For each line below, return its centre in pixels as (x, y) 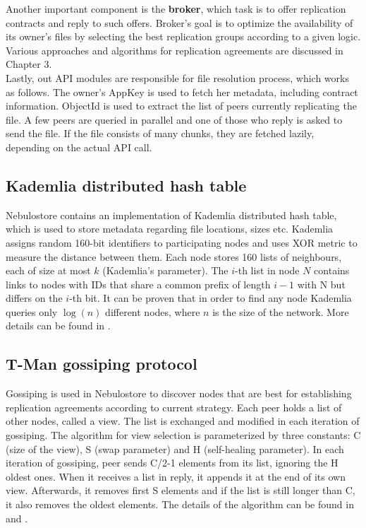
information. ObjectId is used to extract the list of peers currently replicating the (181, 106)
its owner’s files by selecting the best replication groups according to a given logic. (183, 36)
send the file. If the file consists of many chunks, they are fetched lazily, (160, 133)
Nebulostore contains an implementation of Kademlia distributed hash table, (171, 215)
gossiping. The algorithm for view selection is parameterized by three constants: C (183, 435)
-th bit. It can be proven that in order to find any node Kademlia (211, 298)
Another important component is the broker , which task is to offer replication (176, 8)
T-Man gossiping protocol (102, 364)
